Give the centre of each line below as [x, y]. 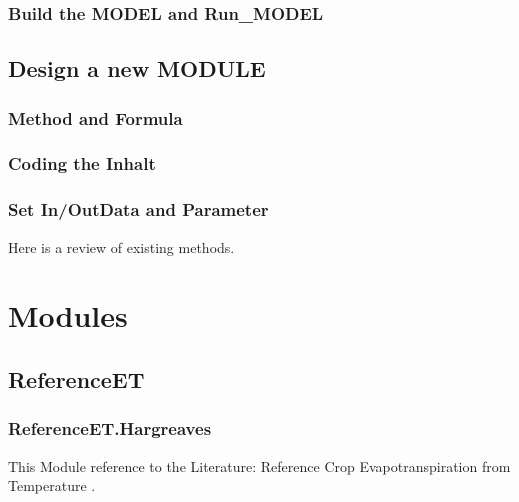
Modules [68, 315]
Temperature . [52, 485]
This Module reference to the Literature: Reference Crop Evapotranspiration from [259, 465]
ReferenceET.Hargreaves [110, 428]
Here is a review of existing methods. [121, 246]
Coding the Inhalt [82, 163]
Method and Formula [95, 117]
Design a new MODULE [137, 68]
